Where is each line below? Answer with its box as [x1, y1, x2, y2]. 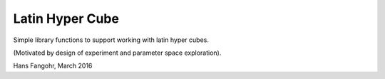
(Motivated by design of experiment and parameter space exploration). [13, 48, 222, 57]
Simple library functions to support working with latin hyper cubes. [13, 36, 210, 44]
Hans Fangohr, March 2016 [13, 61, 93, 70]
